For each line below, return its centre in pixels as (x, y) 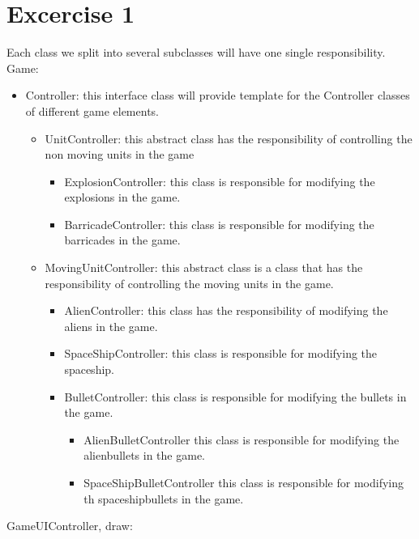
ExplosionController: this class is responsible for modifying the (220, 181)
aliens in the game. (111, 326)
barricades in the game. (122, 240)
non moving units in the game (120, 154)
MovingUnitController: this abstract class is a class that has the (204, 267)
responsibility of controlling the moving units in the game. (189, 283)
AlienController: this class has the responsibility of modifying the (226, 310)
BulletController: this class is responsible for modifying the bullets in (235, 396)
